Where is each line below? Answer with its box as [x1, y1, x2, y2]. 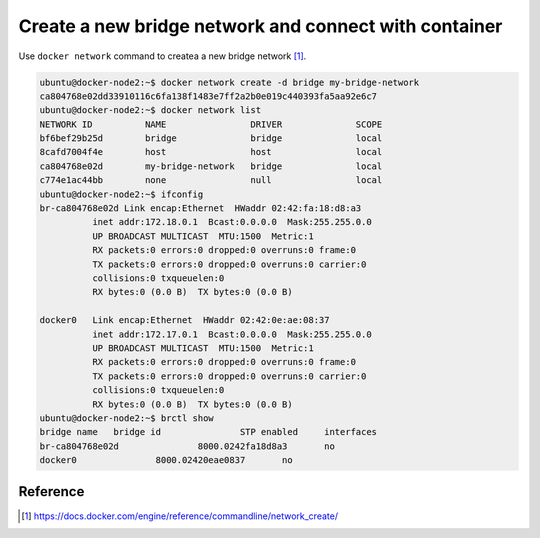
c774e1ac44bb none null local [39, 175, 383, 186]
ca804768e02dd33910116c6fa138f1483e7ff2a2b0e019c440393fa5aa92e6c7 [39, 90, 378, 102]
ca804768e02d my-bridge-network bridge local [39, 160, 383, 172]
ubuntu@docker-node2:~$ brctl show [39, 412, 214, 424]
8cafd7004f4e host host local [39, 146, 383, 158]
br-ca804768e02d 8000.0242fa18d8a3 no [39, 440, 335, 452]
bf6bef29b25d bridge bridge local [39, 133, 383, 144]
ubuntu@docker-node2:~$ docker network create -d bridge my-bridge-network [39, 76, 420, 88]
